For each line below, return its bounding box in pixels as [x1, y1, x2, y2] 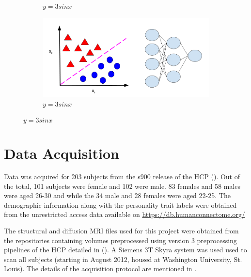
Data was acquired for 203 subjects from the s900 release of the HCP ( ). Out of [4, 171, 240, 182]
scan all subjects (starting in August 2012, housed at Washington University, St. [4, 254, 242, 264]
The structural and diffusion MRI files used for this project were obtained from [4, 226, 239, 236]
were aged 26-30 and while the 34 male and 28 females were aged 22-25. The [4, 190, 231, 200]
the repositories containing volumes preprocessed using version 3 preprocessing [4, 235, 237, 245]
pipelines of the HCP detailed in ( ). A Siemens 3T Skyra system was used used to [4, 245, 247, 255]
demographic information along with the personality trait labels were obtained [4, 200, 237, 210]
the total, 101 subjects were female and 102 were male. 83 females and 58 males [4, 181, 240, 191]
